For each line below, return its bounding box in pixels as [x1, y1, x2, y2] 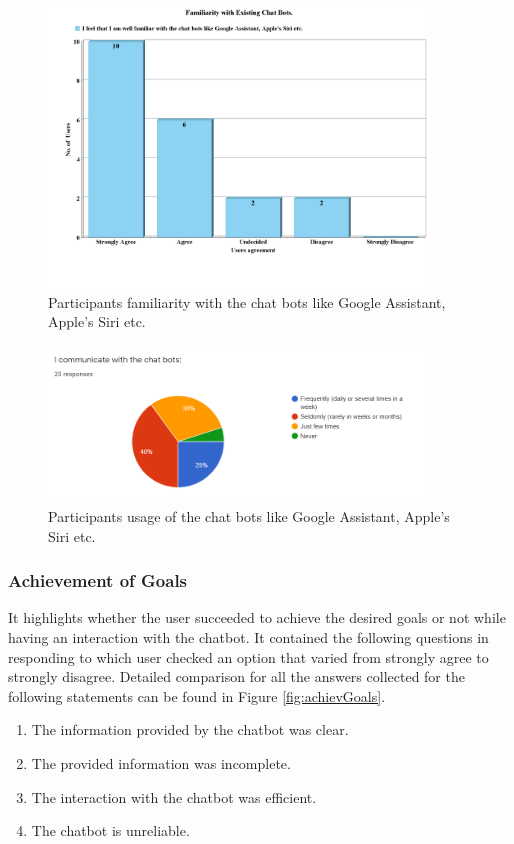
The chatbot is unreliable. [31, 820, 190, 841]
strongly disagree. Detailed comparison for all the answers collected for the [8, 666, 465, 687]
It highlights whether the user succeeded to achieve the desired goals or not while [8, 607, 506, 628]
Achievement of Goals [8, 568, 188, 593]
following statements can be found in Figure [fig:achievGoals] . [8, 685, 386, 706]
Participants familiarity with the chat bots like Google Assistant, [48, 291, 446, 312]
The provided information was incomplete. [31, 752, 291, 773]
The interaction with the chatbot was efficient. [31, 786, 317, 807]
